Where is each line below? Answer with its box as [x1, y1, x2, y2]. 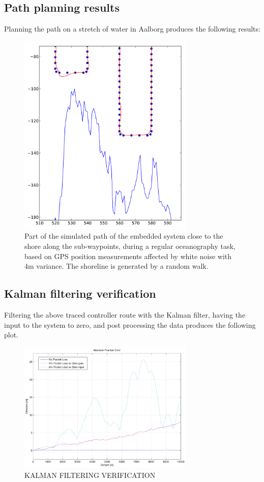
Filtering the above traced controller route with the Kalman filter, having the [4, 309, 246, 320]
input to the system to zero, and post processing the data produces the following [4, 319, 256, 330]
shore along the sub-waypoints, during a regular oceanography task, [24, 240, 236, 251]
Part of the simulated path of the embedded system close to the [24, 231, 223, 241]
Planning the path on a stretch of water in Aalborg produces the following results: [4, 23, 260, 34]
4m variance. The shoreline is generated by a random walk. [24, 261, 209, 271]
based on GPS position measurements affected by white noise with [24, 250, 232, 261]
